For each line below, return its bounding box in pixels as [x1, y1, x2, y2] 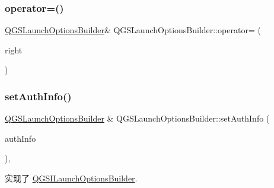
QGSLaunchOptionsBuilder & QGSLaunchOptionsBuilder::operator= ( [5, 24, 261, 36]
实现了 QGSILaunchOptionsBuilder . [5, 172, 138, 184]
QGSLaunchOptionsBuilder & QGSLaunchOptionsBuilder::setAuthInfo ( [5, 112, 270, 125]
